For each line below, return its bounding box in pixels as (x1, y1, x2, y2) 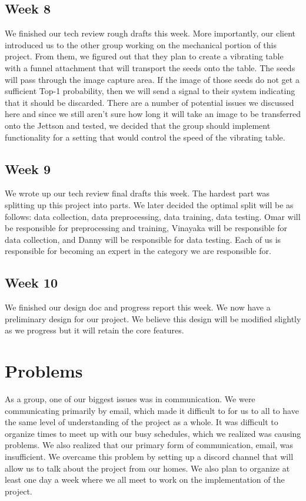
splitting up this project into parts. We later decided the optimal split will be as (5, 198, 294, 211)
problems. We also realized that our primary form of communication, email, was (5, 439, 294, 451)
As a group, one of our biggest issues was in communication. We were (5, 393, 255, 405)
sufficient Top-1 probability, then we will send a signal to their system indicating (5, 85, 295, 97)
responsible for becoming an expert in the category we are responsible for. (5, 245, 271, 257)
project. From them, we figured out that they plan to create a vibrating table (5, 50, 284, 62)
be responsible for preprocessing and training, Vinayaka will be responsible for (5, 222, 287, 234)
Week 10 (5, 273, 58, 292)
